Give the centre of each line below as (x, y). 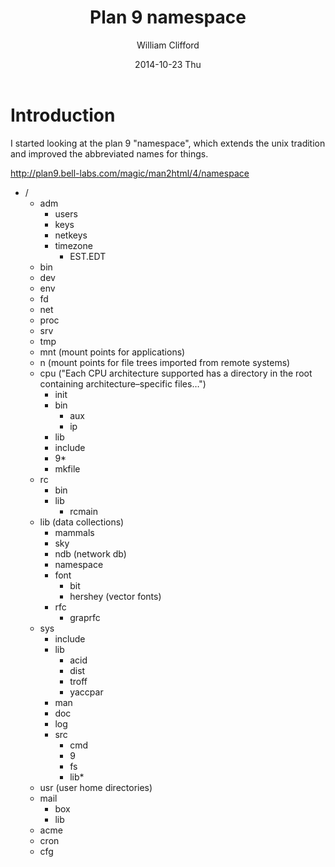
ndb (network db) (90, 553)
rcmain (84, 511)
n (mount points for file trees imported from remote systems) (165, 362)
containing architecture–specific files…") (123, 383)
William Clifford (168, 45)
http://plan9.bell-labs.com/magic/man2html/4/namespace (130, 173)
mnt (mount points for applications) (112, 352)
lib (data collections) (82, 522)
